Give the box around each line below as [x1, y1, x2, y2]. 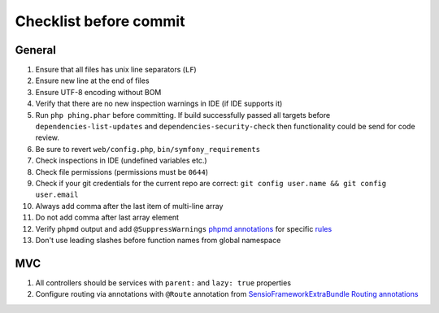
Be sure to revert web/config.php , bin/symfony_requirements [35, 144, 260, 154]
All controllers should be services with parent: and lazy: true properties [35, 277, 292, 288]
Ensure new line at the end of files [35, 76, 150, 85]
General [15, 43, 57, 57]
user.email [35, 190, 79, 199]
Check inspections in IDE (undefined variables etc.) [35, 155, 207, 166]
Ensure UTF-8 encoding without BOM [35, 87, 162, 97]
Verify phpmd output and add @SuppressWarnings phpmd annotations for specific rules [35, 224, 333, 233]
